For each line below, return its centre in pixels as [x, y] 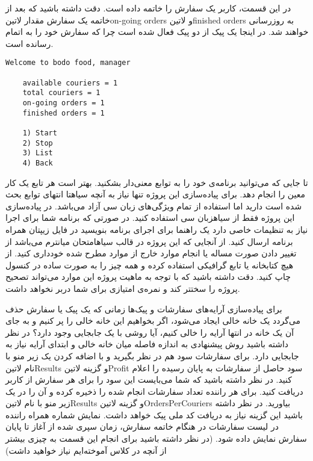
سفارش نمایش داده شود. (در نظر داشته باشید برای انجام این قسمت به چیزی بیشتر [156, 438]
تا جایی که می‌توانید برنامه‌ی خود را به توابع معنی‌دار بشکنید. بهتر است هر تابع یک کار [157, 182]
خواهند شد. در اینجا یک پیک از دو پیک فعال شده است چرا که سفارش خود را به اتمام [157, 32]
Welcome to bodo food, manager [68, 63]
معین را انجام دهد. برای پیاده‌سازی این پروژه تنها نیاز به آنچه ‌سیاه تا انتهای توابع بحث [155, 194]
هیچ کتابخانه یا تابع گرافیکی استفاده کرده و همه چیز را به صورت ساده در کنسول [150, 265]
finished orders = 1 [64, 113]
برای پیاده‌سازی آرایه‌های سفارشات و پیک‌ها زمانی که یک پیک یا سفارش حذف [144, 308]
